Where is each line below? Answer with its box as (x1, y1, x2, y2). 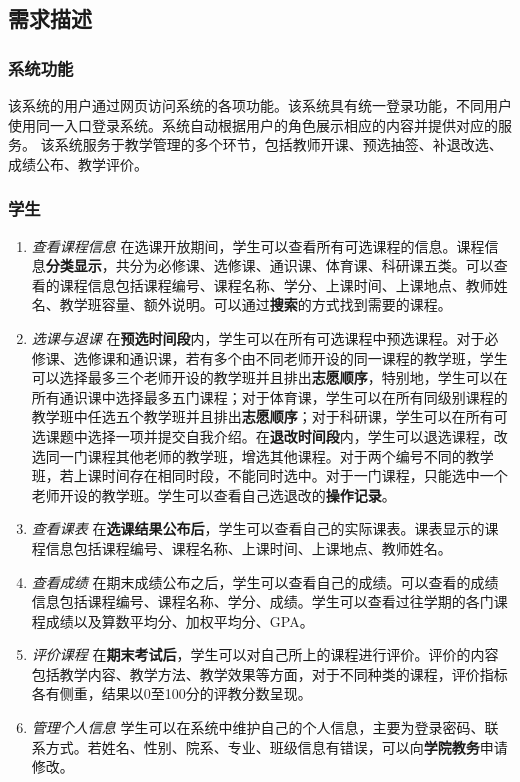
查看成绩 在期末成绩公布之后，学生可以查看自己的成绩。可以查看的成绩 (31, 571, 499, 592)
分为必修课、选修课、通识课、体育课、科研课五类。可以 (129, 255, 494, 276)
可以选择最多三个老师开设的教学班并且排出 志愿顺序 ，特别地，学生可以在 (31, 367, 508, 388)
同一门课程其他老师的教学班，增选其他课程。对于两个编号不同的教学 (45, 445, 494, 466)
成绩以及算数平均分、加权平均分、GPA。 (45, 610, 314, 631)
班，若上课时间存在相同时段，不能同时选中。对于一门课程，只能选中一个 (31, 465, 508, 486)
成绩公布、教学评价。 (8, 153, 148, 174)
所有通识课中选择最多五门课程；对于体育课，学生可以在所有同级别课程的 (31, 386, 508, 407)
